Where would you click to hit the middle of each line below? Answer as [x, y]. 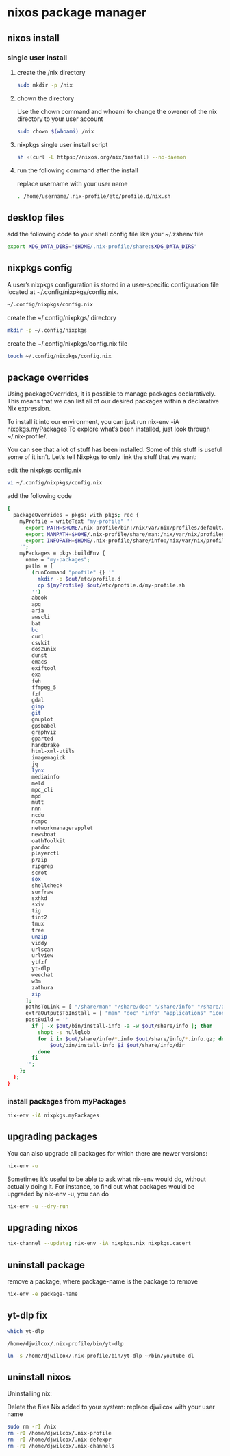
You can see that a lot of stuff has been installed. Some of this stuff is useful [115, 450]
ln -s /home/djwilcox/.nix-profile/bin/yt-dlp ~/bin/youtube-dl [101, 1356]
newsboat [44, 834]
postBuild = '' [47, 1020]
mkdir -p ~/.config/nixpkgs [47, 330]
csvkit [41, 643]
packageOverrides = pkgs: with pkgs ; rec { [76, 515]
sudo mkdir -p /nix [45, 85]
